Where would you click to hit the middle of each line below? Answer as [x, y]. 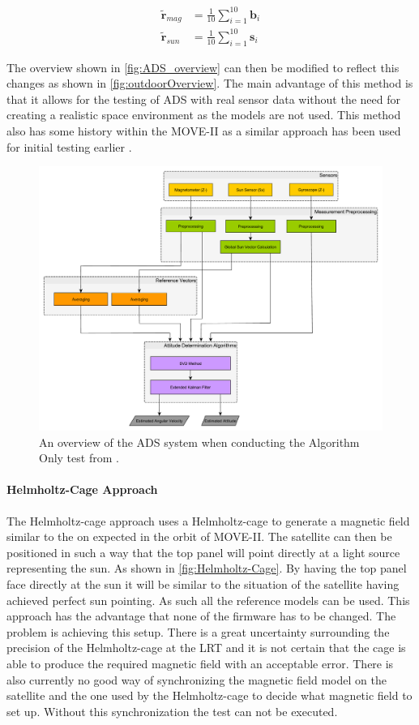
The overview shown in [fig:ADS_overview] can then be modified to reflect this [203, 67]
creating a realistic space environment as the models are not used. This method [204, 115]
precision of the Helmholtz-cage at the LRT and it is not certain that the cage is [206, 648]
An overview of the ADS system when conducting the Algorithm [199, 442]
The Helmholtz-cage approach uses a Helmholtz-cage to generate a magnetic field [208, 520]
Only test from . [79, 458]
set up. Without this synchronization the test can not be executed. [172, 711]
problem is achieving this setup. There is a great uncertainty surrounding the [198, 631]
